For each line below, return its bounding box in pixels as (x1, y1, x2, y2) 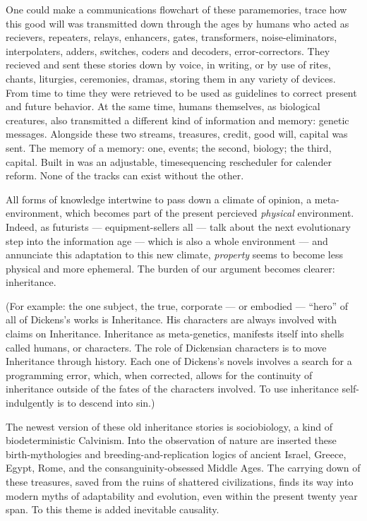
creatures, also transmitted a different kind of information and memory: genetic (6, 112, 349, 127)
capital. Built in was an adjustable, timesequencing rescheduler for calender (6, 154, 332, 169)
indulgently (6, 395, 54, 410)
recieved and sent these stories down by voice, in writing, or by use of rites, (6, 57, 331, 72)
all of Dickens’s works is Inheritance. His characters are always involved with (6, 312, 337, 327)
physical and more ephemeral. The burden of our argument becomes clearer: (6, 260, 335, 275)
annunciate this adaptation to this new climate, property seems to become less (6, 247, 343, 262)
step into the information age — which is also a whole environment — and (6, 233, 328, 248)
